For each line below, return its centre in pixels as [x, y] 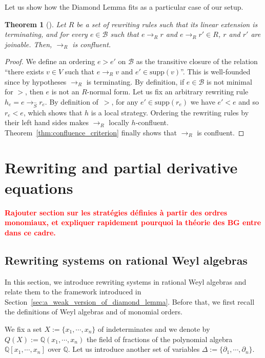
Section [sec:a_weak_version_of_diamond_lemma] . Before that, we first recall [130, 301]
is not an [65, 92]
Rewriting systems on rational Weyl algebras [126, 260]
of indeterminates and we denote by [154, 329]
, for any [125, 101]
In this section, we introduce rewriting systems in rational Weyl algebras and [126, 281]
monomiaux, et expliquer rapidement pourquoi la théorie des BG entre [133, 222]
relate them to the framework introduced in [73, 292]
